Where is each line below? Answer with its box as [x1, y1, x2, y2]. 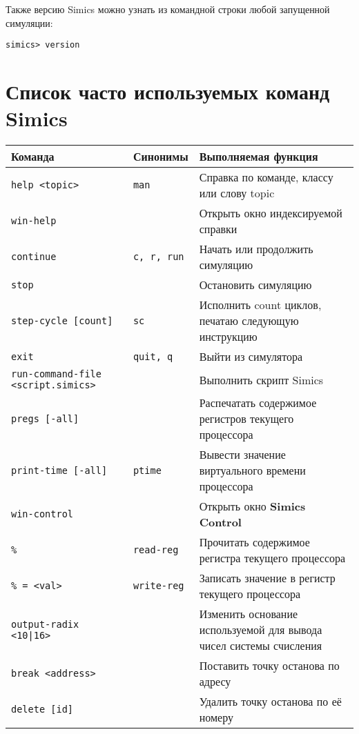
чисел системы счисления [199, 637, 322, 654]
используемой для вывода [199, 622, 322, 638]
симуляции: [6, 15, 53, 30]
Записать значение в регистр [199, 570, 336, 586]
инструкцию [199, 328, 258, 345]
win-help [11, 215, 57, 227]
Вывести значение [199, 446, 286, 463]
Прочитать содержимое [199, 534, 310, 550]
